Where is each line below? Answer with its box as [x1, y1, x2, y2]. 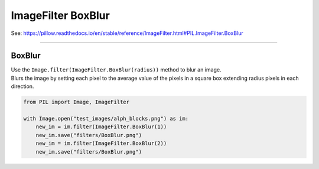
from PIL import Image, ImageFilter [23, 99, 130, 106]
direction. [11, 83, 34, 90]
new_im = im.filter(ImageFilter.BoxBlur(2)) [35, 140, 167, 147]
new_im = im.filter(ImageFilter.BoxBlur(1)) [35, 123, 167, 130]
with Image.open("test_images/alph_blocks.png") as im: [23, 115, 189, 122]
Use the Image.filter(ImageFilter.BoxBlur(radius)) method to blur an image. [11, 66, 222, 73]
